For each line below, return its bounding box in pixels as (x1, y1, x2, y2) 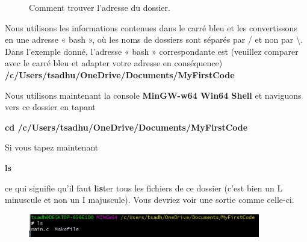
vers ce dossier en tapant (5, 101, 96, 113)
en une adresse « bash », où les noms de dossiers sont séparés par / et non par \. (5, 33, 303, 46)
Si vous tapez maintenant (5, 141, 99, 154)
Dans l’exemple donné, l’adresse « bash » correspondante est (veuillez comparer (5, 45, 299, 57)
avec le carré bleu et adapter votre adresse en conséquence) (5, 57, 223, 69)
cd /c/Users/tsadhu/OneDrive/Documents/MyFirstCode (5, 120, 248, 133)
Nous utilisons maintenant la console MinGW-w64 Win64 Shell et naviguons (5, 88, 302, 101)
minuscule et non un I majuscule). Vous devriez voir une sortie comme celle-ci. (5, 193, 294, 206)
